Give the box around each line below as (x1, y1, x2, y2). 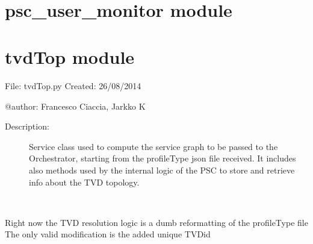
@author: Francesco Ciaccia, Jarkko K (5, 99, 146, 112)
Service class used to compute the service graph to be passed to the (29, 140, 278, 152)
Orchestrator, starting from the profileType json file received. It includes (29, 152, 296, 164)
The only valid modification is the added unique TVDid (5, 228, 211, 240)
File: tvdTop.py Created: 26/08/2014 (5, 80, 141, 92)
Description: (5, 120, 49, 133)
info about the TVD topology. (29, 175, 140, 188)
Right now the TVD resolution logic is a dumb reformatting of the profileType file (5, 216, 308, 228)
